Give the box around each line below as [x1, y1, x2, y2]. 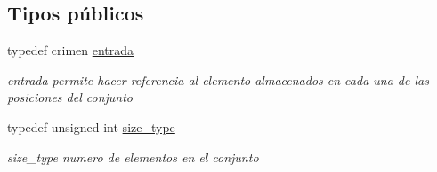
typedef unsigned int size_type [7, 117, 175, 136]
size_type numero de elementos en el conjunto [7, 147, 259, 166]
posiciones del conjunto [7, 88, 133, 106]
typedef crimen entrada [7, 41, 134, 59]
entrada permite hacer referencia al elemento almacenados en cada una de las [7, 70, 429, 89]
